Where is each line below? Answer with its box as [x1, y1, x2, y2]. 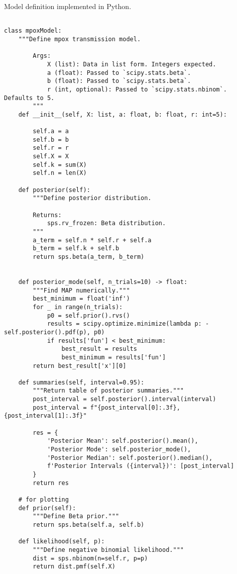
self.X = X [33, 153, 69, 160]
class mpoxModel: [4, 27, 62, 35]
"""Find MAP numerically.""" [33, 286, 130, 294]
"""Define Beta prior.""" [33, 513, 120, 520]
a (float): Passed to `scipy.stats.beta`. [47, 69, 191, 76]
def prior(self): [18, 504, 76, 512]
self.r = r [33, 144, 69, 152]
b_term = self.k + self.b [33, 245, 120, 252]
